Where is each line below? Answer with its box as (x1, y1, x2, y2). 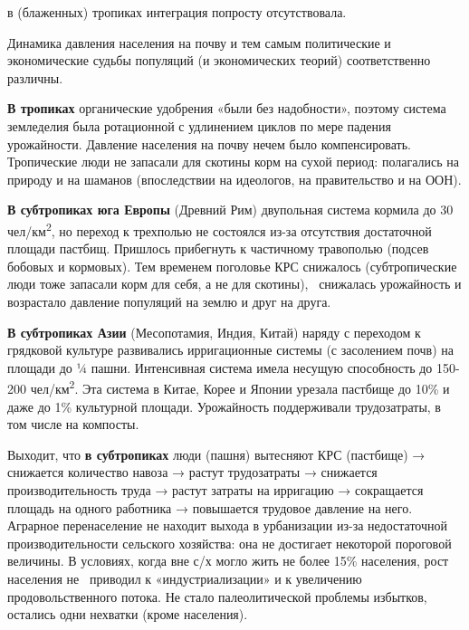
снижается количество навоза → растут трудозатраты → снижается (7, 463, 378, 482)
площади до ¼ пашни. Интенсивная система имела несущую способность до (7, 358, 433, 377)
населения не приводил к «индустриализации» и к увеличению (7, 568, 362, 587)
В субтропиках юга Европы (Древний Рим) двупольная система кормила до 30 (7, 200, 454, 219)
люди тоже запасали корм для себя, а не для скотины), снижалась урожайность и (7, 274, 462, 293)
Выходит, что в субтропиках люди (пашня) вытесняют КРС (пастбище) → (7, 444, 426, 463)
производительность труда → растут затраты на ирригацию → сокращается (7, 480, 424, 499)
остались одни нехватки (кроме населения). (7, 605, 248, 624)
